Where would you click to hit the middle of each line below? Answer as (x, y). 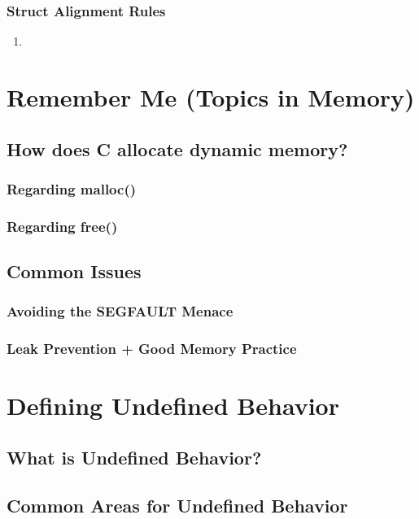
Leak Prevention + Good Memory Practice (152, 349)
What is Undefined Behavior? (134, 457)
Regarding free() (62, 226)
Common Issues (74, 271)
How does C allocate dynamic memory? (177, 148)
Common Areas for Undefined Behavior (177, 505)
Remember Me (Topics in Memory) (211, 97)
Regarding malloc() (72, 188)
